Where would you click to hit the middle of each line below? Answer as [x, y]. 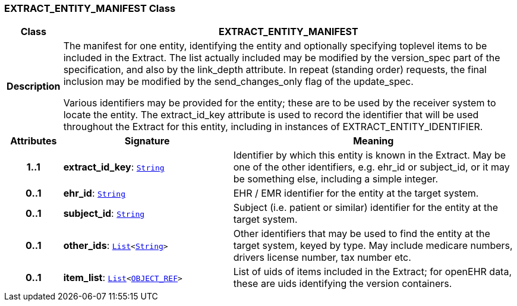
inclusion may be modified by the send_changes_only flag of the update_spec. [238, 82]
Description [34, 86]
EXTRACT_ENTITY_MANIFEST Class [90, 8]
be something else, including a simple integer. [336, 179]
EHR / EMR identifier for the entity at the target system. [356, 193]
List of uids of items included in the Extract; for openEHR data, [373, 272]
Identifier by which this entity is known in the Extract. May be [370, 155]
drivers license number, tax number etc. [322, 258]
